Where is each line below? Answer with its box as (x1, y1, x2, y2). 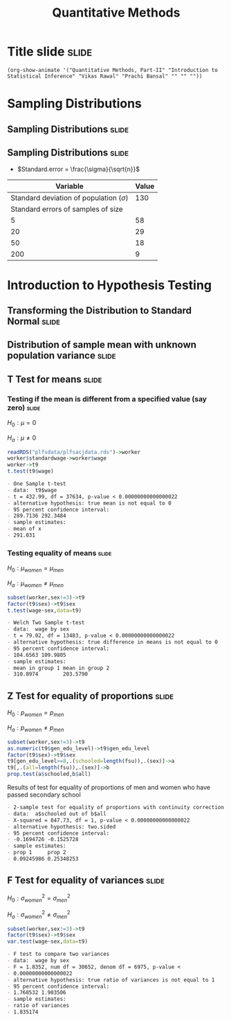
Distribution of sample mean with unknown (7, 339, 197, 351)
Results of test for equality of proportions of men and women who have (7, 784, 211, 791)
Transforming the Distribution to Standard (7, 305, 192, 316)
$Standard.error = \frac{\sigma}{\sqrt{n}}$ (17, 165, 140, 174)
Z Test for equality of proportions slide (7, 690, 174, 702)
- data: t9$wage (7, 487, 57, 494)
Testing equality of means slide (7, 548, 112, 558)
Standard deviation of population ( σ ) (10, 193, 129, 203)
